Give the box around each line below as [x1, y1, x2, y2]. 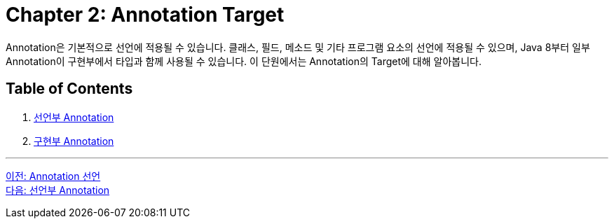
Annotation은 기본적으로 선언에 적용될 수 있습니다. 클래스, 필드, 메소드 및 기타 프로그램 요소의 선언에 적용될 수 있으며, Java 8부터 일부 [6, 41, 590, 53]
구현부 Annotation [34, 134, 114, 147]
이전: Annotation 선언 [6, 169, 101, 182]
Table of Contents [6, 80, 133, 98]
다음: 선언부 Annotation [6, 183, 110, 196]
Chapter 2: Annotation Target [6, 3, 285, 27]
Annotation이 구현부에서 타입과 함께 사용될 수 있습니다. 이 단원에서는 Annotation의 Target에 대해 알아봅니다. [6, 55, 482, 67]
